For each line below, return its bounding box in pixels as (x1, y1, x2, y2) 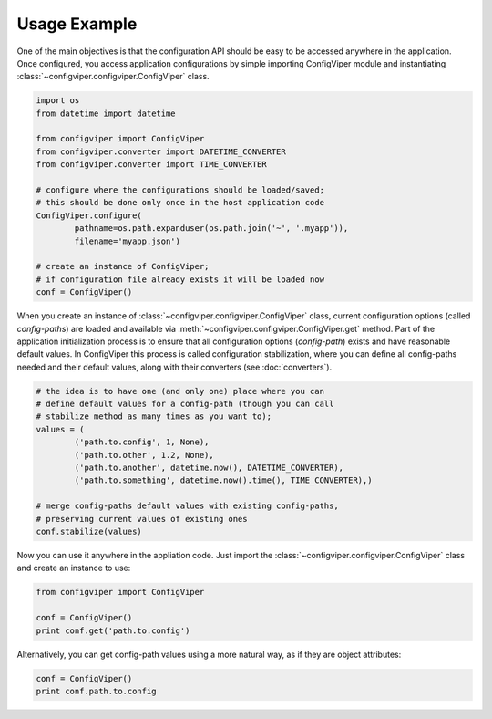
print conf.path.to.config (36, 685, 157, 696)
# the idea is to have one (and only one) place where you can (36, 386, 325, 396)
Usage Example (16, 14, 138, 34)
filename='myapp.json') (74, 235, 181, 246)
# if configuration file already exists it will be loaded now (36, 274, 325, 285)
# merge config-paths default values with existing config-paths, (36, 501, 339, 511)
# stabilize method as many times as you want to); (36, 412, 272, 422)
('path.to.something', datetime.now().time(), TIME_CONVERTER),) (74, 475, 373, 485)
